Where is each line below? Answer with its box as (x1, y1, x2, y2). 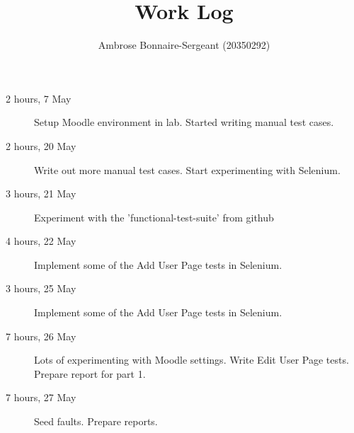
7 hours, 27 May (6, 390, 76, 405)
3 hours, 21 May (6, 186, 76, 201)
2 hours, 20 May (6, 138, 76, 153)
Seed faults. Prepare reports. (34, 414, 158, 429)
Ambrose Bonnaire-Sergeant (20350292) (98, 37, 270, 52)
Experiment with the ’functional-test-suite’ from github (34, 209, 274, 224)
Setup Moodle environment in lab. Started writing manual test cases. (34, 115, 334, 129)
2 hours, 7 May (6, 91, 72, 105)
